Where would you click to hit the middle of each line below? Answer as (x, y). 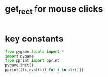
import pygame (19, 56)
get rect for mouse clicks (54, 10)
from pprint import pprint (32, 61)
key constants (34, 39)
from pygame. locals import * (35, 52)
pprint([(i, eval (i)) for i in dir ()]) (44, 70)
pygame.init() (19, 65)
